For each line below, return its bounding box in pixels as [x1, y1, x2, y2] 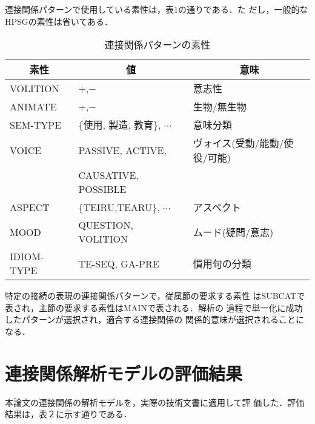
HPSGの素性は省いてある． [5, 15, 113, 27]
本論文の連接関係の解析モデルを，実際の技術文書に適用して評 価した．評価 [5, 395, 305, 408]
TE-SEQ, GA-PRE [78, 256, 159, 271]
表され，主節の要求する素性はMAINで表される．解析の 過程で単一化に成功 [5, 301, 303, 314]
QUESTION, [78, 218, 133, 232]
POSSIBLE [78, 182, 127, 197]
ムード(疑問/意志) [193, 225, 274, 240]
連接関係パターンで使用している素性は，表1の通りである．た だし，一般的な [5, 3, 308, 15]
